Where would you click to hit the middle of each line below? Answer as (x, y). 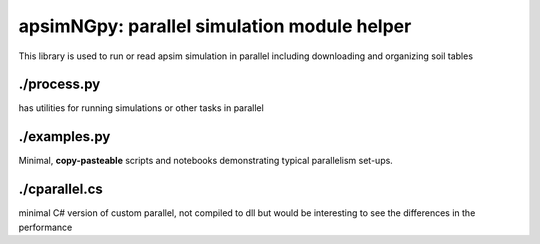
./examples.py (64, 136)
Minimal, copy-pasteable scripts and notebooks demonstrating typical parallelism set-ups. (206, 161)
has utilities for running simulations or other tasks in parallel (141, 108)
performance (45, 227)
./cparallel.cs (61, 189)
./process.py (59, 84)
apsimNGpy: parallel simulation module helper (215, 26)
